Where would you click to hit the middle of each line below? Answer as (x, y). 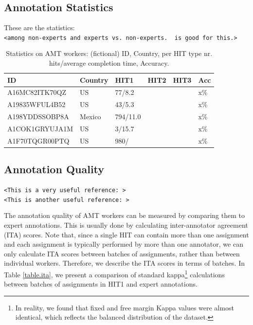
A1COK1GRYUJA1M (40, 129)
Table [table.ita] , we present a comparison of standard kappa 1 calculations (114, 274)
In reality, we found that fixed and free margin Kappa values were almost (125, 307)
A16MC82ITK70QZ (37, 92)
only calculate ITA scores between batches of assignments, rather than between (122, 253)
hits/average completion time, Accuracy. (109, 63)
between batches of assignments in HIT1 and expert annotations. (101, 284)
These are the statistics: (39, 27)
